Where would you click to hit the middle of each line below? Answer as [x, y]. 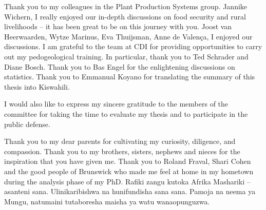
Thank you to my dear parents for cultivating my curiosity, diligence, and [120, 141]
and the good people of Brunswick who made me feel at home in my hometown [129, 171]
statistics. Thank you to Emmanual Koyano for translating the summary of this [130, 77]
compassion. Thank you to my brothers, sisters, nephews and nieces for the [122, 151]
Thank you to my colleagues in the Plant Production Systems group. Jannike [126, 6]
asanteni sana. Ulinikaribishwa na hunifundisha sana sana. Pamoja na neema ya [130, 191]
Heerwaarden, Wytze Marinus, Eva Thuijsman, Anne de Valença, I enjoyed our [128, 36]
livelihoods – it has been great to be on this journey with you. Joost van [118, 26]
